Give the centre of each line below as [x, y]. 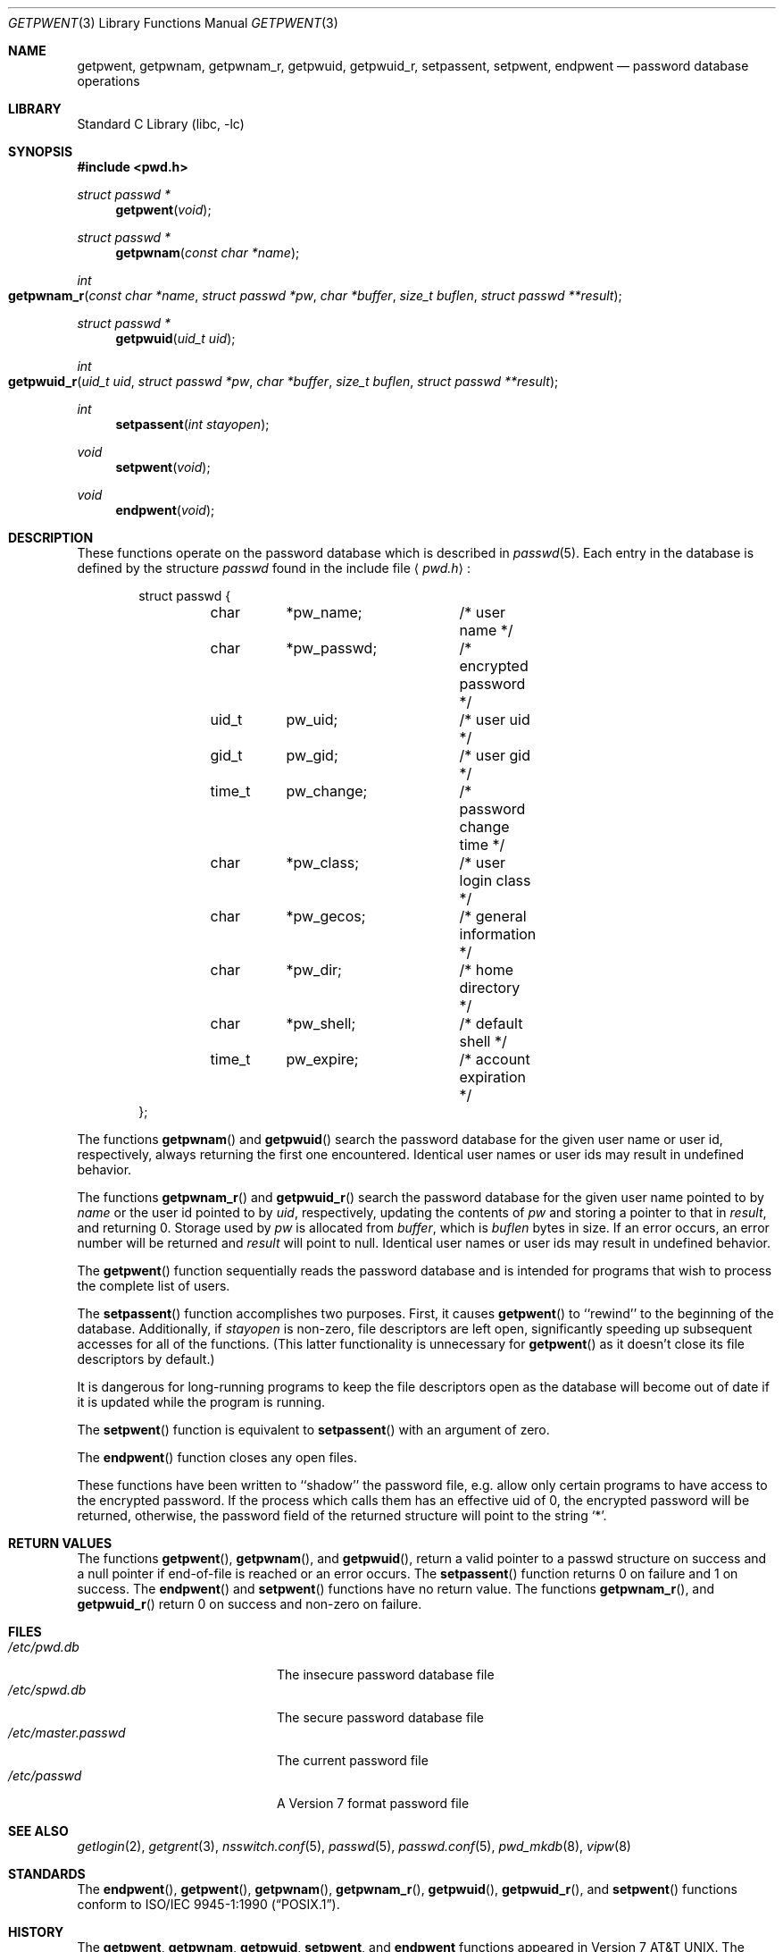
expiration [493, 1077]
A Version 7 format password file [373, 1803]
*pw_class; [323, 862]
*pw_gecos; [326, 916]
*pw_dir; [314, 970]
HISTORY [36, 1932]
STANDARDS [47, 1874]
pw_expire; [322, 1059]
